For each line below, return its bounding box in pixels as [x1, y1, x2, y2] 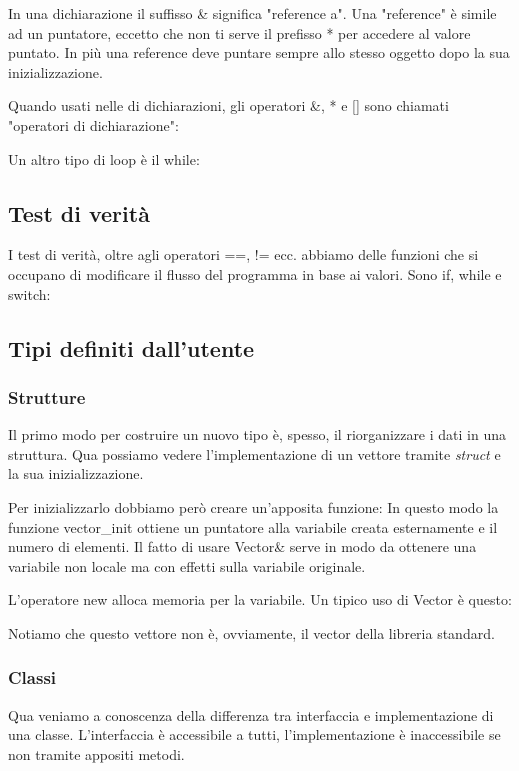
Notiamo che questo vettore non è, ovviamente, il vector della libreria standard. [8, 622, 495, 643]
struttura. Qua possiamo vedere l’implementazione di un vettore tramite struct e [8, 443, 501, 464]
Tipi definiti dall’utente [8, 332, 255, 363]
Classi [8, 665, 57, 690]
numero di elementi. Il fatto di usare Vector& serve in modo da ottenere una [8, 536, 477, 557]
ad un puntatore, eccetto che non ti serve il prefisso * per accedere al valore [8, 22, 471, 43]
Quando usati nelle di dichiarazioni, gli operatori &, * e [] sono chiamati [8, 95, 449, 116]
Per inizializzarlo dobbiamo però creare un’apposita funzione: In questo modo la [8, 496, 499, 517]
